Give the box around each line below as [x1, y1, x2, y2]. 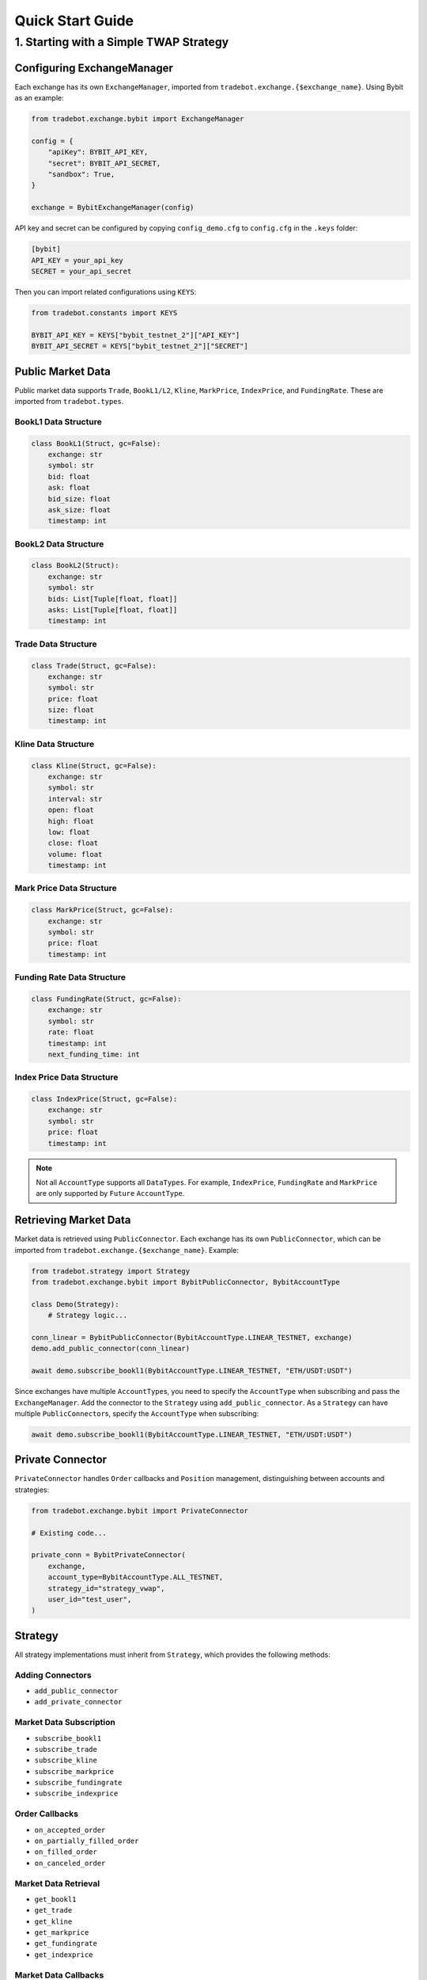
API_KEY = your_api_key [31, 256, 124, 265]
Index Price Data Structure [14, 1072, 119, 1083]
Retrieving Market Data [14, 1213, 131, 1227]
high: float [47, 817, 95, 825]
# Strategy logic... [47, 1311, 128, 1320]
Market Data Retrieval [14, 1878, 100, 1889]
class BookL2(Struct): [31, 561, 119, 570]
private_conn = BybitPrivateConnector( [31, 1551, 186, 1559]
